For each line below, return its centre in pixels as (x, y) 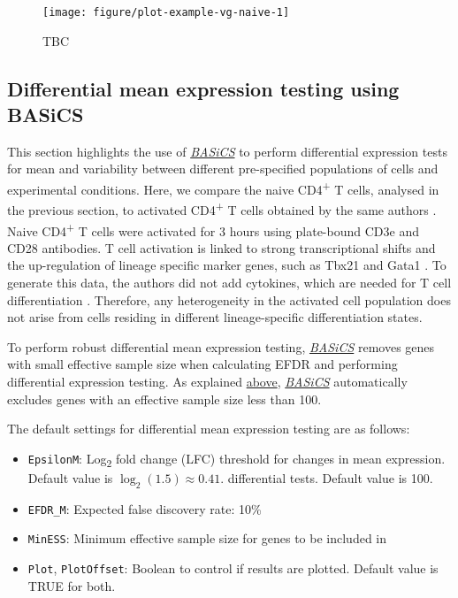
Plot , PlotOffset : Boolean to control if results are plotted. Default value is (233, 567)
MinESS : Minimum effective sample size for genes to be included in (207, 538)
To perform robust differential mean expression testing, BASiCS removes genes (221, 346)
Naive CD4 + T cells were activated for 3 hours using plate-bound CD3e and (213, 229)
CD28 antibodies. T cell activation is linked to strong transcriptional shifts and (221, 247)
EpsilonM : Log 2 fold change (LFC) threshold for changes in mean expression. (237, 459)
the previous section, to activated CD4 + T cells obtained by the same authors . (222, 208)
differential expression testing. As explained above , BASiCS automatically (207, 381)
